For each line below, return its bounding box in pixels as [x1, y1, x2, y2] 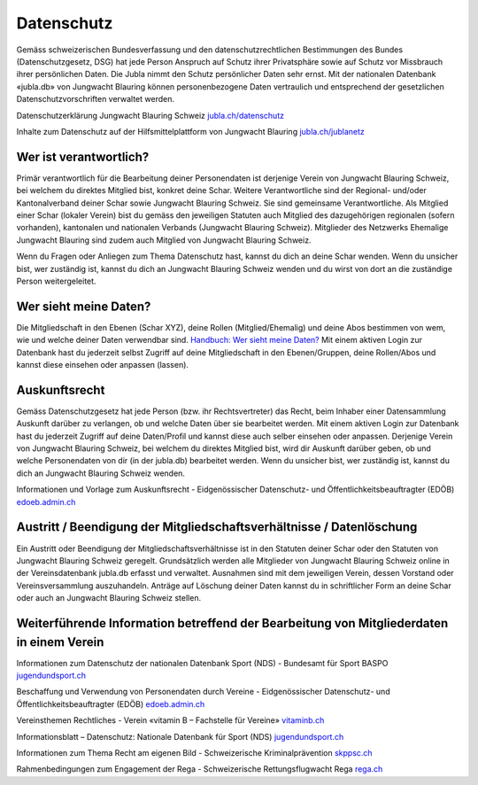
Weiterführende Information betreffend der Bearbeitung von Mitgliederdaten [16, 616, 449, 631]
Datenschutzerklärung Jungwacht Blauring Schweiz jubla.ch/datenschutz [16, 110, 285, 120]
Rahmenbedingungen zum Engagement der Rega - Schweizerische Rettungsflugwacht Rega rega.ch [16, 764, 383, 774]
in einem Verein [16, 634, 104, 649]
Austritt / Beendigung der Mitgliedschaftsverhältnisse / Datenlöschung [16, 519, 418, 535]
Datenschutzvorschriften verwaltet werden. [16, 94, 174, 105]
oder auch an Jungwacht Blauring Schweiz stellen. [16, 593, 202, 603]
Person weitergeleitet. [16, 276, 96, 286]
